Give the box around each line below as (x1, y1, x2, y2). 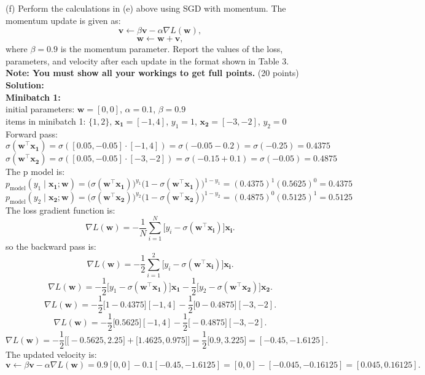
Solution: (6, 78, 44, 91)
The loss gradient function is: (6, 203, 115, 216)
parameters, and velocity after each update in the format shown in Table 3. (6, 54, 289, 67)
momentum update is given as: (6, 14, 121, 26)
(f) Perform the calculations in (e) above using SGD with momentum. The (6, 2, 286, 14)
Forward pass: (6, 127, 58, 140)
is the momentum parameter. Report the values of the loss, (60, 42, 283, 55)
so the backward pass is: (6, 240, 96, 253)
